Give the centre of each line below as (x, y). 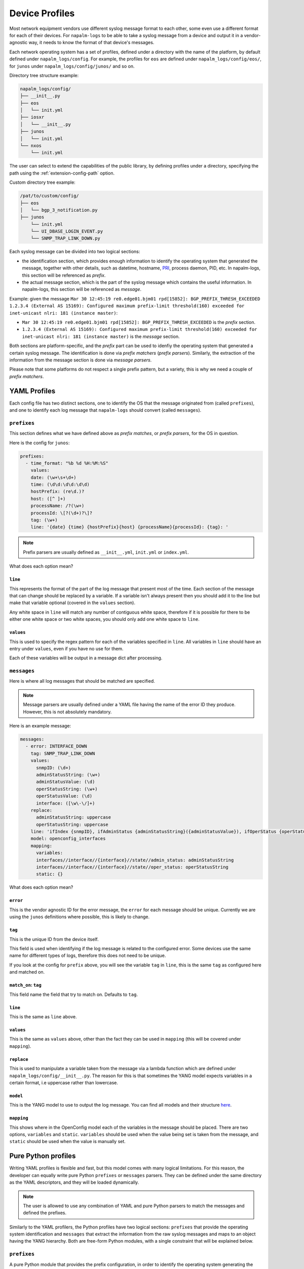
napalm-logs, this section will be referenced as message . (82, 289)
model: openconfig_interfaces (68, 839)
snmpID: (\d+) (53, 767)
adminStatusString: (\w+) (68, 775)
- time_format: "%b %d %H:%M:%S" (67, 463)
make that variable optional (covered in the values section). (72, 603)
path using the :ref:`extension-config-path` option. (62, 173)
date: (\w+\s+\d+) (53, 477)
